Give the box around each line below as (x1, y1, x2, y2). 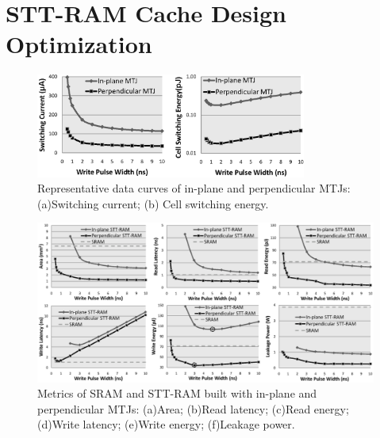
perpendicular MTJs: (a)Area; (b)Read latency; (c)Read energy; (37, 400, 349, 417)
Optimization (6, 28, 152, 60)
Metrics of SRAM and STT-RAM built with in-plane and (37, 385, 317, 402)
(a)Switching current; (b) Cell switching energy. (37, 195, 269, 211)
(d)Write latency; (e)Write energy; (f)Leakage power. (37, 416, 295, 432)
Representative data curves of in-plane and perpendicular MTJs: (37, 180, 351, 196)
